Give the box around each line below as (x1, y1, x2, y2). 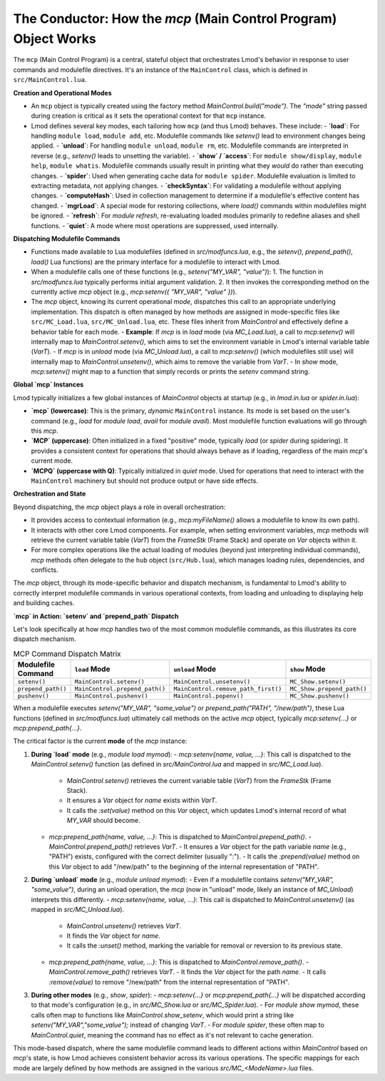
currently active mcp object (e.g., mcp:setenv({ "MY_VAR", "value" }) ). (31, 287, 237, 296)
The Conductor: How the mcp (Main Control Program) (13, 11, 337, 26)
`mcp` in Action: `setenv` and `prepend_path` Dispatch (13, 612, 179, 620)
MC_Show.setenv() (289, 678, 346, 686)
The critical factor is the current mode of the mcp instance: (13, 737, 188, 745)
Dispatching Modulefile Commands (13, 234, 120, 242)
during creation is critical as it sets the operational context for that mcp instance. (31, 111, 267, 121)
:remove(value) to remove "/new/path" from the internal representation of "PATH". (48, 978, 290, 986)
